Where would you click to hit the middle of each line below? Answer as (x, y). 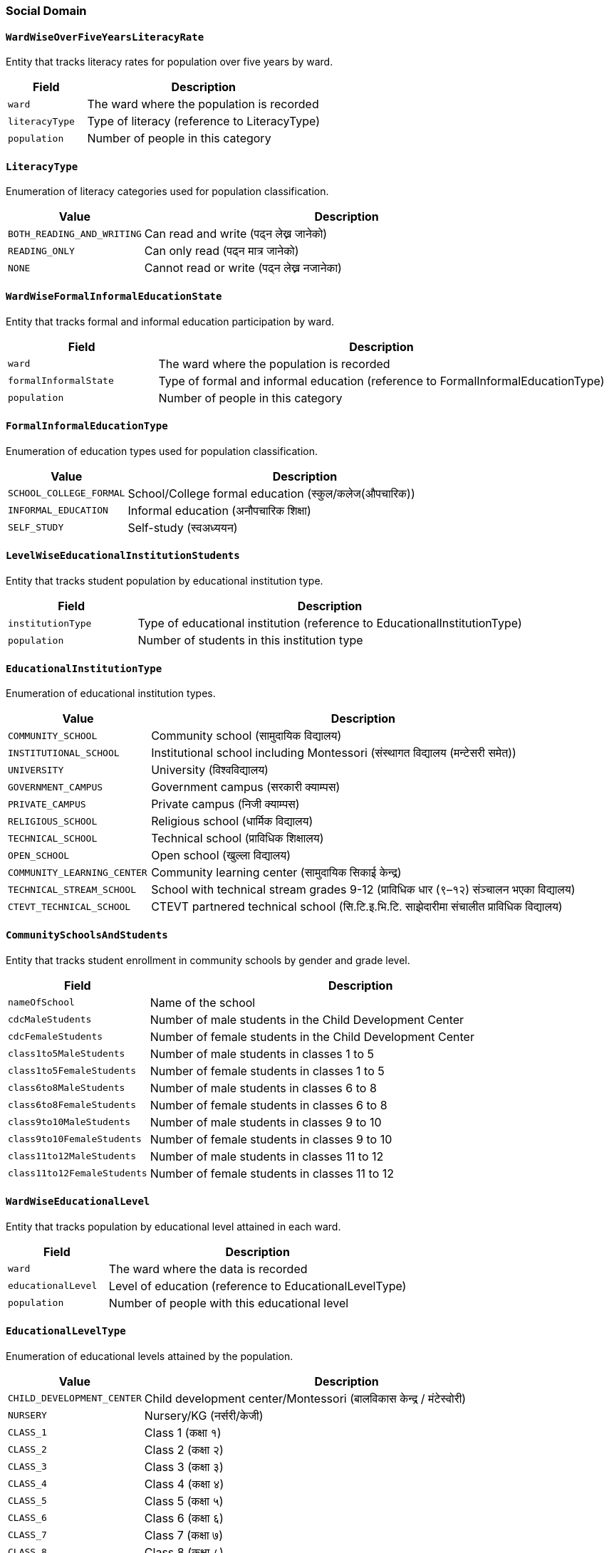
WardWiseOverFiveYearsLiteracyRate (105, 37)
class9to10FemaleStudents (75, 1139)
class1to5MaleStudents (67, 1054)
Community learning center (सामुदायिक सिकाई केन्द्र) (276, 873)
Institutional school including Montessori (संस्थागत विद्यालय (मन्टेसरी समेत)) (334, 753)
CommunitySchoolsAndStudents (87, 935)
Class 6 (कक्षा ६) (184, 1518)
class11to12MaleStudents (72, 1156)
